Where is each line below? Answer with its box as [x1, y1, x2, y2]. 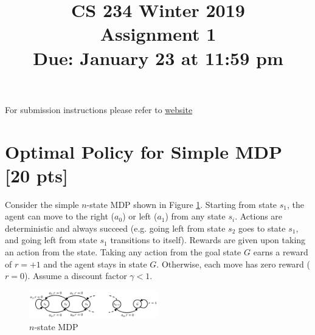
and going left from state [5, 233, 97, 246]
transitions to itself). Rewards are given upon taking [110, 233, 306, 246]
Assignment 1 [100, 21, 216, 46]
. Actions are [235, 210, 283, 223]
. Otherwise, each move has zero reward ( [156, 257, 310, 270]
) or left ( [122, 210, 157, 223]
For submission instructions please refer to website [5, 103, 193, 116]
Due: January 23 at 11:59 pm [33, 45, 283, 70]
